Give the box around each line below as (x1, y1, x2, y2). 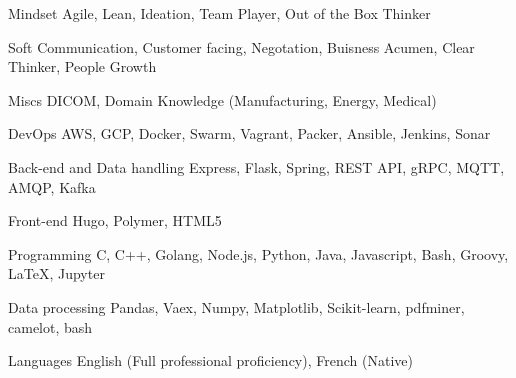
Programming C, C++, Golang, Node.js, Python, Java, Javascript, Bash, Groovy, (8, 243, 509, 264)
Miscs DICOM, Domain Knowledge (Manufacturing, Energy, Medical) (8, 89, 437, 110)
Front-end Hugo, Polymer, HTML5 (8, 210, 222, 231)
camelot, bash (8, 316, 93, 337)
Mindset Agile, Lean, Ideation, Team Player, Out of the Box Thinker (8, 3, 431, 23)
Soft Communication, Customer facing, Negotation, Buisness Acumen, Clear (8, 36, 475, 57)
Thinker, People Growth (8, 56, 157, 77)
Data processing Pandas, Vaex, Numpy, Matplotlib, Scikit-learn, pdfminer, (8, 296, 465, 317)
